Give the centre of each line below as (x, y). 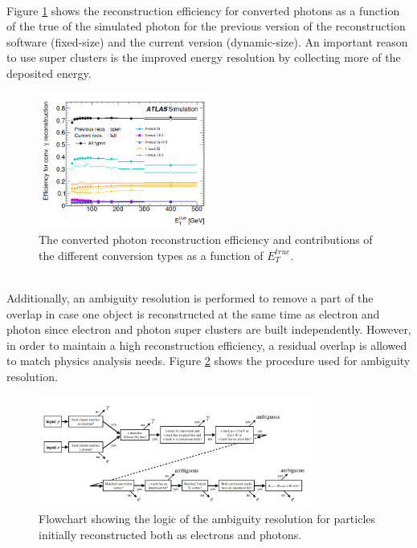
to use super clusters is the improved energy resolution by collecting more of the (204, 57)
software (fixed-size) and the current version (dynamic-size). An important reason (207, 41)
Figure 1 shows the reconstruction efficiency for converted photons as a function (203, 10)
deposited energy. (49, 73)
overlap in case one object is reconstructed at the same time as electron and (193, 313)
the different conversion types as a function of (151, 255)
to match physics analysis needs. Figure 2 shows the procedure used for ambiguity (208, 361)
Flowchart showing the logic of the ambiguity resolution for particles (207, 519)
